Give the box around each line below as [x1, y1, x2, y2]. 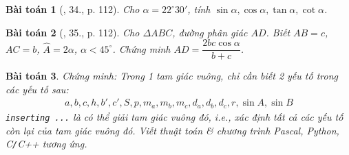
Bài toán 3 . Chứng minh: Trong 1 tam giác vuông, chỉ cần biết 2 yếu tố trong [6, 69, 338, 83]
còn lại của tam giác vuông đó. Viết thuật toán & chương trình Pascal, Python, [6, 123, 339, 137]
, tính [187, 2, 211, 16]
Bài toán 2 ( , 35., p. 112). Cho [6, 25, 140, 39]
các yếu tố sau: [6, 82, 69, 96]
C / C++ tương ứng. [6, 136, 87, 151]
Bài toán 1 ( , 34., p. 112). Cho [6, 2, 140, 16]
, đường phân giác [172, 25, 248, 39]
